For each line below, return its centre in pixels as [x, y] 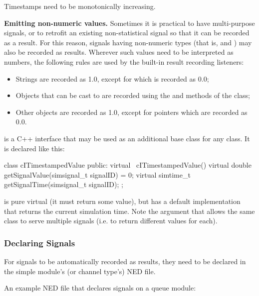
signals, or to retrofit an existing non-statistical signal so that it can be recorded [127, 33]
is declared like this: [34, 148]
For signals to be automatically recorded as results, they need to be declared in [125, 261]
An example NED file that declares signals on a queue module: [100, 288]
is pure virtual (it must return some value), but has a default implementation [122, 201]
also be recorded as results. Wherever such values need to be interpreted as [119, 52]
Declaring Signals [40, 243]
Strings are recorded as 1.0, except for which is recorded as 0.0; [112, 78]
